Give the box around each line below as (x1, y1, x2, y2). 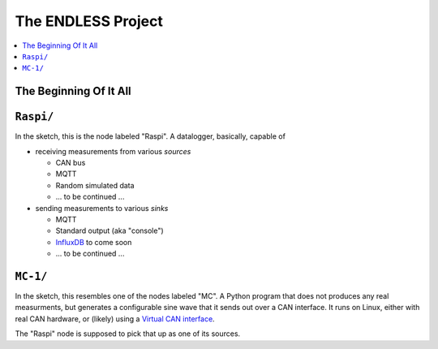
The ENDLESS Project (15, 12, 164, 30)
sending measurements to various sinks (35, 203, 169, 213)
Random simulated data (55, 180, 135, 190)
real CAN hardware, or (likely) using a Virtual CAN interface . (15, 313, 215, 324)
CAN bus (55, 158, 86, 168)
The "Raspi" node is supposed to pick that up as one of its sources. (15, 329, 241, 338)
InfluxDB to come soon (55, 237, 132, 247)
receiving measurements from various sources (35, 146, 191, 156)
